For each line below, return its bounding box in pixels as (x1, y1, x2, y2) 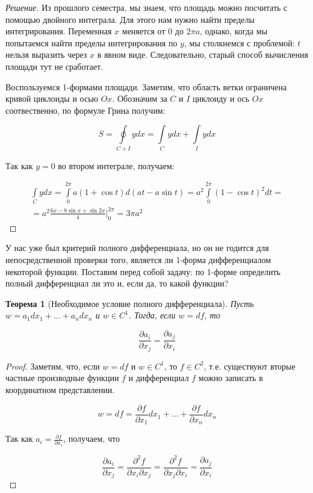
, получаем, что (63, 432, 120, 445)
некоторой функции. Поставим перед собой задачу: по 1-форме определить (5, 265, 280, 278)
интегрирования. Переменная (5, 25, 112, 37)
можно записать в (198, 371, 263, 384)
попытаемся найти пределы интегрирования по (5, 36, 178, 49)
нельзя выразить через (5, 48, 87, 61)
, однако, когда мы (200, 25, 268, 37)
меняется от (122, 25, 166, 37)
